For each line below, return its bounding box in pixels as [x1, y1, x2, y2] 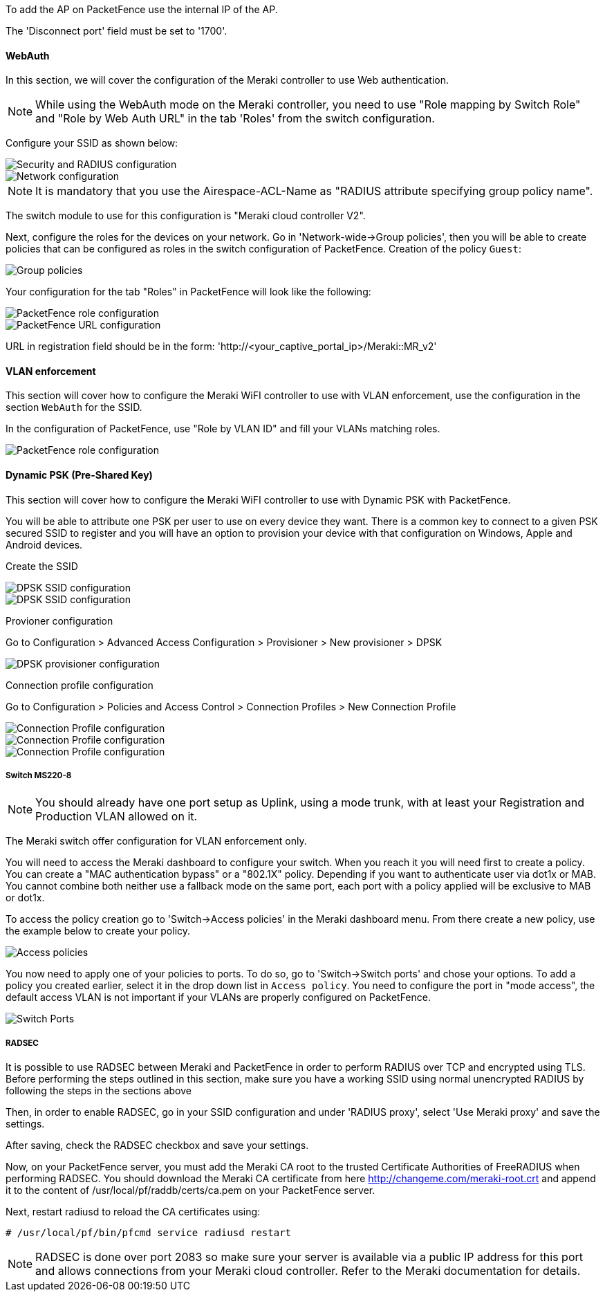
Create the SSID [6, 560, 78, 572]
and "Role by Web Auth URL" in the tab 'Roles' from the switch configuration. [35, 111, 435, 126]
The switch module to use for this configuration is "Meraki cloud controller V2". [6, 210, 366, 222]
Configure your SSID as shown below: [6, 137, 178, 149]
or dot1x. [6, 892, 45, 904]
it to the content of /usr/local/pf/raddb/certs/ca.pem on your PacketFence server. [6, 1184, 375, 1197]
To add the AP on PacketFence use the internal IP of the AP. [6, 3, 278, 15]
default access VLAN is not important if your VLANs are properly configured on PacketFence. [6, 991, 431, 1004]
